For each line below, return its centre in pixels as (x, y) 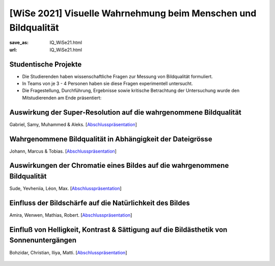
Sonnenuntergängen (43, 240)
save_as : (19, 43)
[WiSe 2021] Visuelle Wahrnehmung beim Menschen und (133, 13)
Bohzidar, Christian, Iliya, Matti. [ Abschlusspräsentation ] (68, 252)
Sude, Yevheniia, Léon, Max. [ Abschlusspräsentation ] (65, 189)
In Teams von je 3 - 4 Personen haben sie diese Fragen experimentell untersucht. (107, 83)
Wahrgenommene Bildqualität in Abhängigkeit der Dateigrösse (111, 139)
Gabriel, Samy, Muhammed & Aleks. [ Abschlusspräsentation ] (73, 124)
